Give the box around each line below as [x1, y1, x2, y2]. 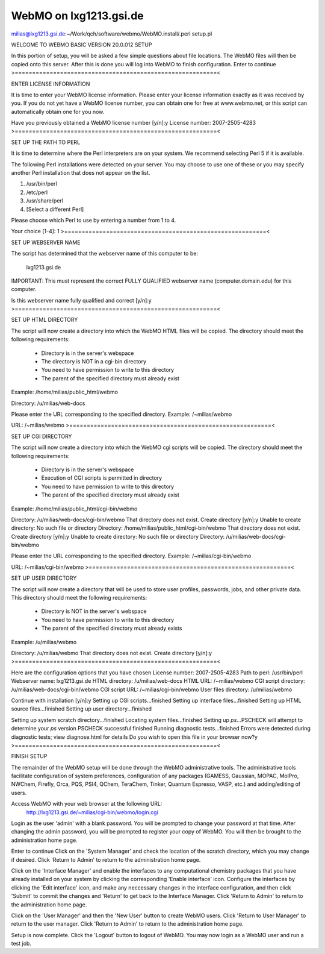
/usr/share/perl [26, 197, 63, 204]
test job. [11, 940, 31, 947]
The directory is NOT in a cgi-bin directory [41, 358, 147, 365]
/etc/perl [26, 189, 48, 196]
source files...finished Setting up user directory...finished [11, 705, 152, 712]
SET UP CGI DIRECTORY [11, 433, 72, 440]
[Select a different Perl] [26, 206, 84, 213]
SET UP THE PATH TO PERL [11, 139, 81, 146]
